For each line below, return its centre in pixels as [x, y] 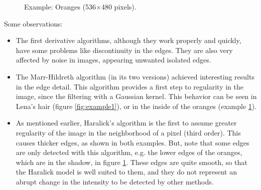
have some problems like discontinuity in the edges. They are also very [124, 50]
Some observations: [33, 23]
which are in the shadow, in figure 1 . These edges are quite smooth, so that [132, 162]
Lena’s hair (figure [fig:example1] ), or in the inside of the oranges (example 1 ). [136, 106]
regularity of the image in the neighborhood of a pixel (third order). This [128, 132]
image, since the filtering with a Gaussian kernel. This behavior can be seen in [136, 96]
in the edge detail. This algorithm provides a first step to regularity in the [129, 86]
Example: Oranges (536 [60, 6]
